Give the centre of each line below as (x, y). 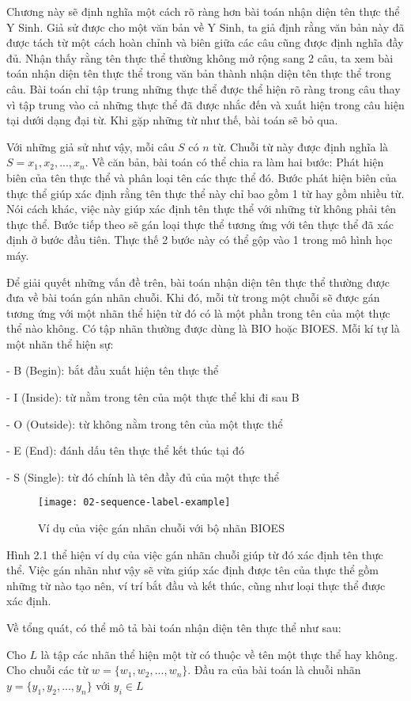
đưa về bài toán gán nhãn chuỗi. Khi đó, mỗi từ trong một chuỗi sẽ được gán (193, 297)
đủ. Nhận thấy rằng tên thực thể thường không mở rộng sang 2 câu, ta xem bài (200, 57)
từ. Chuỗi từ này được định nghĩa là (301, 146)
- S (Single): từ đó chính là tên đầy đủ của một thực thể (143, 476)
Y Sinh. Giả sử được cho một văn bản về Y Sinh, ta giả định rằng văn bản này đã (205, 27)
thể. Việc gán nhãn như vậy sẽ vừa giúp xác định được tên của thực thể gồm (193, 570)
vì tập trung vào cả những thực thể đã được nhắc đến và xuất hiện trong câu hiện (205, 104)
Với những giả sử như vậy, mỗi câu (90, 146)
